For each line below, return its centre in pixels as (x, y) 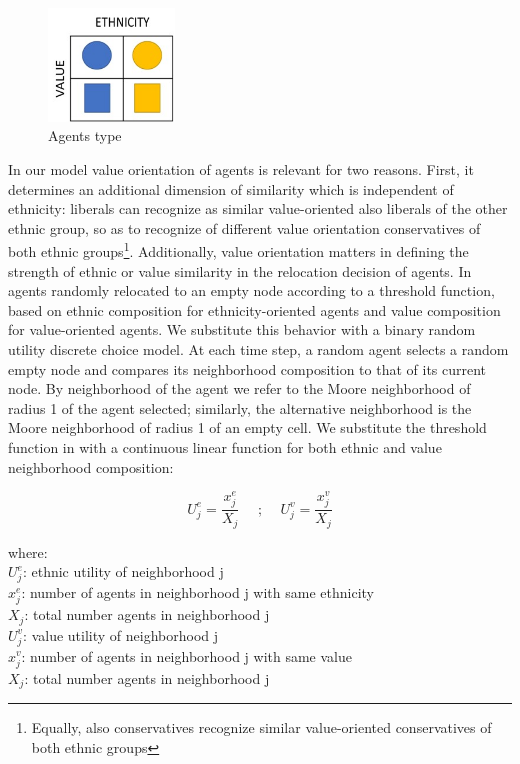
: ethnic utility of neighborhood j (123, 571)
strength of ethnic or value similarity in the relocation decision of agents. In (240, 270)
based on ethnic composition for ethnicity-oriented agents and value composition (254, 309)
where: (28, 551)
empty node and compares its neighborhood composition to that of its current (247, 368)
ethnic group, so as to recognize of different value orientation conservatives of (244, 227)
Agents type (85, 135)
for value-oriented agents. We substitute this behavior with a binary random (242, 329)
